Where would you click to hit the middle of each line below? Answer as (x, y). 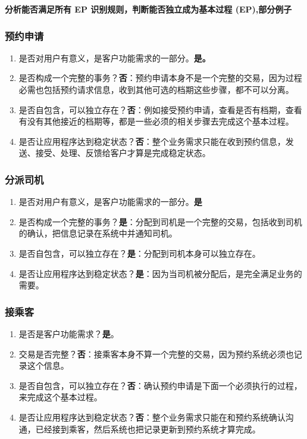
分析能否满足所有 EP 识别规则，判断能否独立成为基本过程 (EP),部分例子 (148, 9)
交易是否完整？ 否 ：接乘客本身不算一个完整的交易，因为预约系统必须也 (156, 354)
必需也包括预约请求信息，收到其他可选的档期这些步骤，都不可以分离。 (156, 89)
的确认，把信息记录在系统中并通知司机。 (98, 233)
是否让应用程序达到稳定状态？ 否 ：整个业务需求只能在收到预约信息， (152, 141)
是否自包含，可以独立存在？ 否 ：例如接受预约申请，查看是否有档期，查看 (160, 109)
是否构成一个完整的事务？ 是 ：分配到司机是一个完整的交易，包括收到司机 (160, 221)
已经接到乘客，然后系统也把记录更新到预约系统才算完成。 (148, 429)
